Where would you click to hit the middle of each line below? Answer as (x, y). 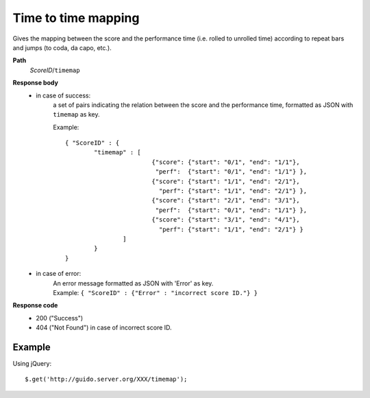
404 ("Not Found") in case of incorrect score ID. (104, 328)
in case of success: (63, 95)
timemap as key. (76, 115)
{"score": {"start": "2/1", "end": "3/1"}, (226, 200)
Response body (35, 83)
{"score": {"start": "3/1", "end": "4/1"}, (226, 220)
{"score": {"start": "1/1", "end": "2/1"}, (226, 181)
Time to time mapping (76, 18)
